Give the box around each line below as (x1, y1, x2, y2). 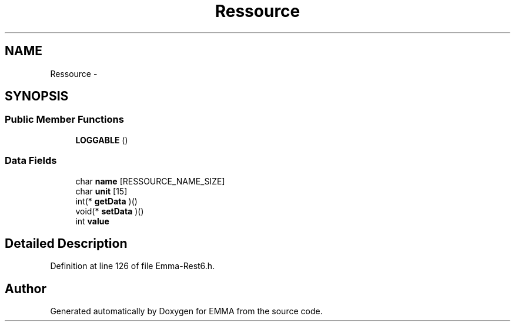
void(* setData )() (75, 206, 144, 216)
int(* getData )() (75, 196, 138, 206)
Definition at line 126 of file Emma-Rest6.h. (50, 261, 215, 271)
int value (75, 216, 109, 226)
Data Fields (5, 154, 57, 167)
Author (5, 281, 46, 296)
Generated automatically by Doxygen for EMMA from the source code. (50, 306, 323, 317)
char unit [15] (75, 186, 128, 196)
